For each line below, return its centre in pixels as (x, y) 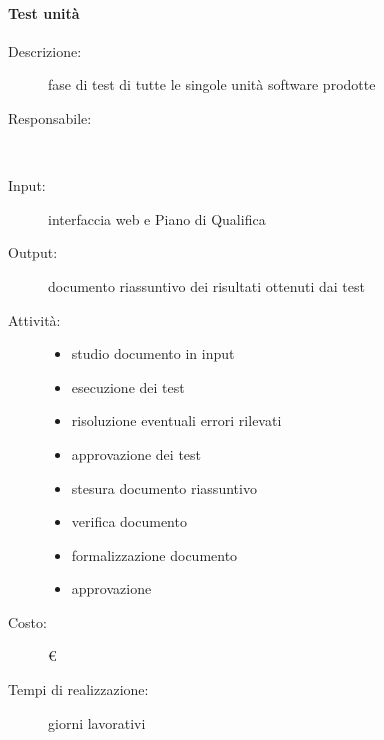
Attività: (34, 319)
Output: (33, 252)
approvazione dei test (136, 453)
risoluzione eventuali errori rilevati (176, 420)
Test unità (44, 12)
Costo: (27, 621)
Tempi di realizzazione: (78, 689)
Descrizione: (45, 50)
